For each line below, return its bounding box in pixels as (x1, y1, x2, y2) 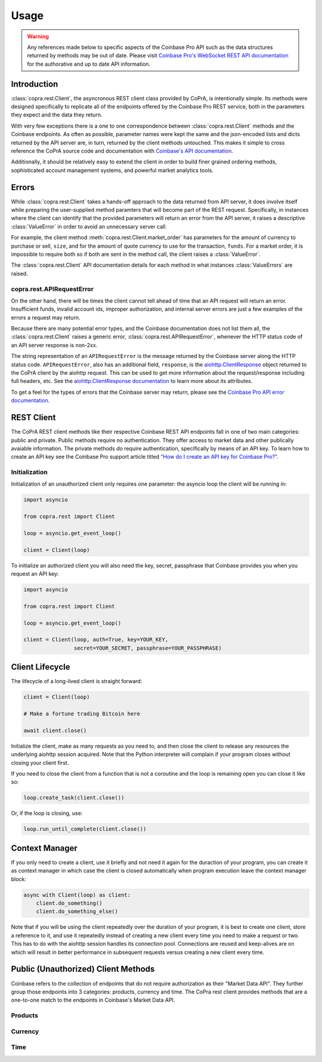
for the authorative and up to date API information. (27, 60, 151, 67)
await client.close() (23, 727, 87, 734)
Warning (27, 33, 49, 40)
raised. (11, 270, 28, 277)
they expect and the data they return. (11, 111, 103, 119)
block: (11, 875, 27, 882)
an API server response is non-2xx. (11, 341, 98, 348)
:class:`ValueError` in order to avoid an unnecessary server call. (11, 223, 167, 230)
